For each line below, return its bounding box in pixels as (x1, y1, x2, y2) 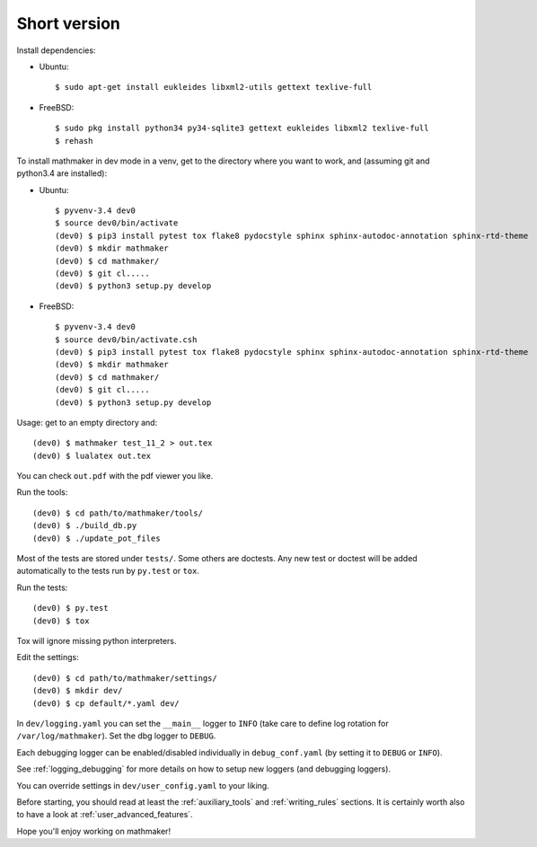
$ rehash (55, 136, 93, 146)
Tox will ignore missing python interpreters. (16, 636, 177, 646)
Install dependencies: (16, 45, 96, 56)
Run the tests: (16, 582, 68, 593)
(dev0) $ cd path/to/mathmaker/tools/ (32, 507, 204, 518)
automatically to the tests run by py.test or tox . (16, 566, 199, 577)
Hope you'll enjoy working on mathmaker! (16, 825, 171, 836)
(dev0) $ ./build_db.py (32, 521, 137, 531)
